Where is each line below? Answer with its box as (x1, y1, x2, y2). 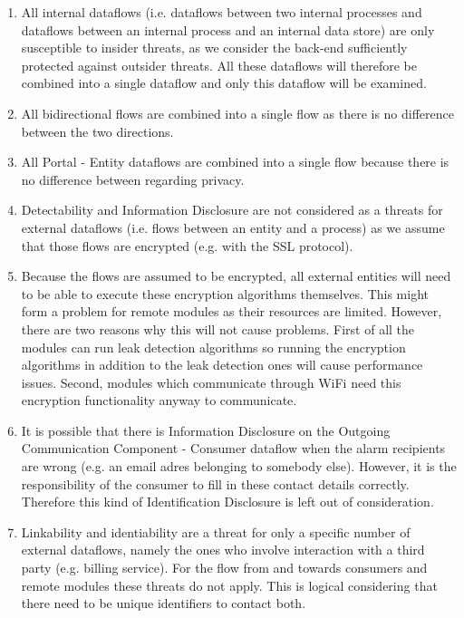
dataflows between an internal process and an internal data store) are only (21, 20, 435, 39)
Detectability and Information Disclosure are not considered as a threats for (21, 200, 443, 219)
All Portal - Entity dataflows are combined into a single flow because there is (21, 152, 449, 171)
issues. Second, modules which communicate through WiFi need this (21, 372, 401, 391)
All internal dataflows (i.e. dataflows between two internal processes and (21, 3, 422, 21)
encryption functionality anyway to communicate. (21, 391, 297, 410)
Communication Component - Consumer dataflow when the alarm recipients (21, 439, 446, 458)
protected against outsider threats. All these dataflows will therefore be (21, 55, 417, 74)
